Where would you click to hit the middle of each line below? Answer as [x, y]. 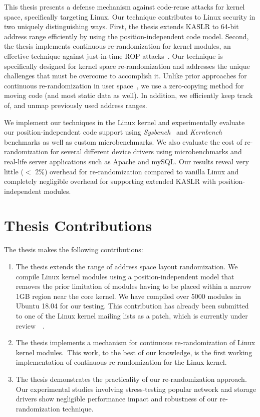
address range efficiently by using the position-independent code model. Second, [126, 36]
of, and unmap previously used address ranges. [76, 105]
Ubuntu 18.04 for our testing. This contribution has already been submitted [132, 306]
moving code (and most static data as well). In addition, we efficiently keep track [128, 95]
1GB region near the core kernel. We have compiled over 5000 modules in [128, 296]
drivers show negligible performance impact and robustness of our [116, 399]
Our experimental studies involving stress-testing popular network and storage [136, 389]
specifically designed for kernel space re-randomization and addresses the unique [127, 66]
